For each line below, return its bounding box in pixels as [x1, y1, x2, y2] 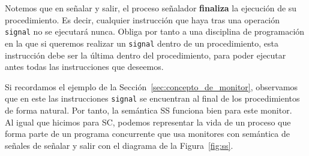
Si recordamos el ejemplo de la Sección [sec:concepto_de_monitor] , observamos [5, 80, 298, 93]
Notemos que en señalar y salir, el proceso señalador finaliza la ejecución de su [5, 2, 297, 14]
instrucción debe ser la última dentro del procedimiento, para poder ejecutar [5, 48, 286, 61]
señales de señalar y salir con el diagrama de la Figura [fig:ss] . [5, 139, 233, 151]
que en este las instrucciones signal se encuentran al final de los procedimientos [5, 92, 300, 105]
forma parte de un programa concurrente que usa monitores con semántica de [5, 127, 290, 140]
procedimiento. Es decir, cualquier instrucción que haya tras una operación [5, 13, 280, 26]
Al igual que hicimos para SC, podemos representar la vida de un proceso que [5, 115, 291, 128]
